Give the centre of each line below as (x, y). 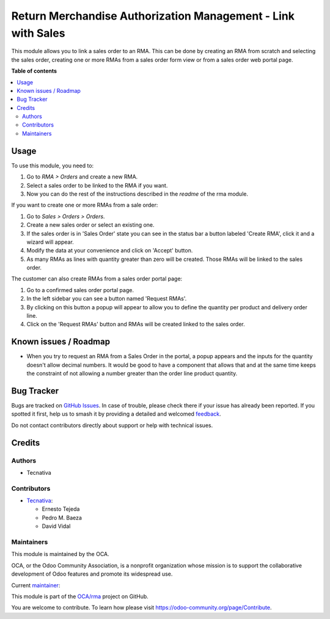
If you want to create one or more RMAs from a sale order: (85, 205)
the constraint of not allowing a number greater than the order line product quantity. (132, 373)
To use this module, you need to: (53, 166)
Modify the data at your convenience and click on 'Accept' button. (110, 251)
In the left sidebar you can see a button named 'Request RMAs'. (107, 299)
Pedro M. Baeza (62, 518)
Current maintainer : (36, 585)
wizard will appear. (50, 242)
